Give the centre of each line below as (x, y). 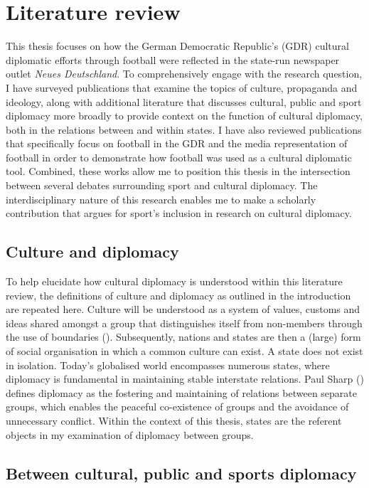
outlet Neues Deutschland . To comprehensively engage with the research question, (184, 74)
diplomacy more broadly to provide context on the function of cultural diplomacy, (184, 116)
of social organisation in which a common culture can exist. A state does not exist (184, 351)
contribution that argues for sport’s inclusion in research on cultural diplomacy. (179, 213)
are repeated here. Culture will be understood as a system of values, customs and (183, 309)
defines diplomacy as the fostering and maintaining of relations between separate (182, 392)
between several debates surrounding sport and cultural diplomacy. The (162, 185)
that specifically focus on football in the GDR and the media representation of (177, 143)
